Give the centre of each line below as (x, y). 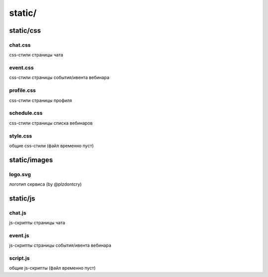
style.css (21, 136)
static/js (22, 198)
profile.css (23, 90)
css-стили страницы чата (36, 55)
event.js (19, 235)
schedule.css (26, 113)
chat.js (18, 212)
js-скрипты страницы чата (37, 223)
